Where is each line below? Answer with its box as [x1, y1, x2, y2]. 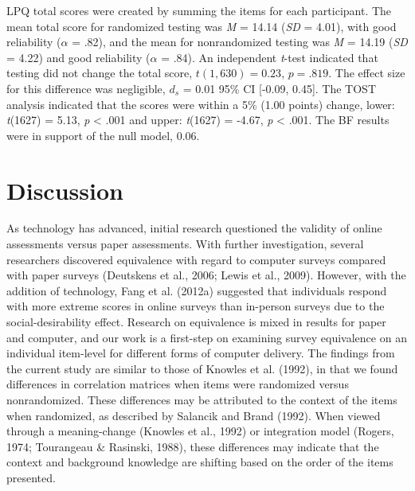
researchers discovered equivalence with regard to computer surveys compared [6, 251, 386, 267]
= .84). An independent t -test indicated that [161, 49, 378, 65]
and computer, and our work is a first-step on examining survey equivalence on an [6, 329, 407, 345]
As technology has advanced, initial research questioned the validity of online [6, 220, 382, 236]
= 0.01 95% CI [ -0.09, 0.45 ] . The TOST [182, 80, 377, 96]
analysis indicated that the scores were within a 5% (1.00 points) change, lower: [6, 95, 395, 112]
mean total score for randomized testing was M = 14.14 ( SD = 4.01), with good [6, 18, 397, 34]
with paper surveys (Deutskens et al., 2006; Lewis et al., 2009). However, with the [6, 267, 406, 283]
